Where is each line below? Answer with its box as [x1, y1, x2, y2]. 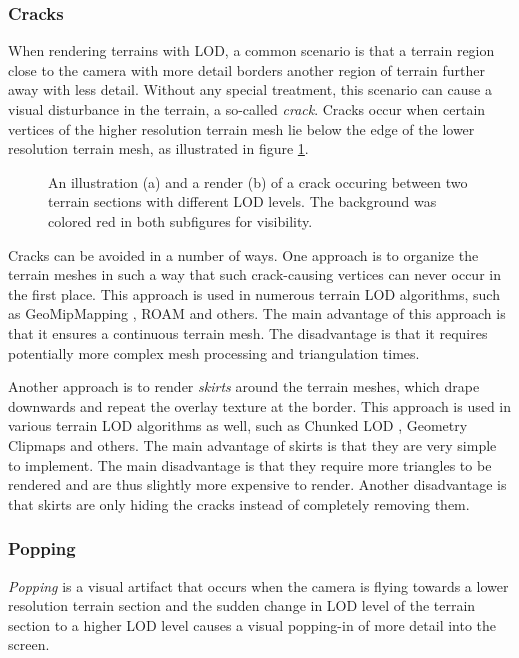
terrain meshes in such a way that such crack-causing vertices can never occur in [8, 264, 501, 285]
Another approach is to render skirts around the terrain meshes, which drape [8, 376, 480, 397]
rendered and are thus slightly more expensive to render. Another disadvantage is [8, 474, 507, 495]
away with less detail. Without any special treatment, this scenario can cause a [8, 79, 492, 100]
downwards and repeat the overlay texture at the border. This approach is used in [8, 395, 512, 416]
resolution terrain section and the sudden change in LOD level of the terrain [8, 595, 476, 616]
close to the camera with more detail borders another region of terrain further [8, 59, 485, 80]
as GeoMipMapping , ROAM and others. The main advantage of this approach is [8, 303, 506, 324]
